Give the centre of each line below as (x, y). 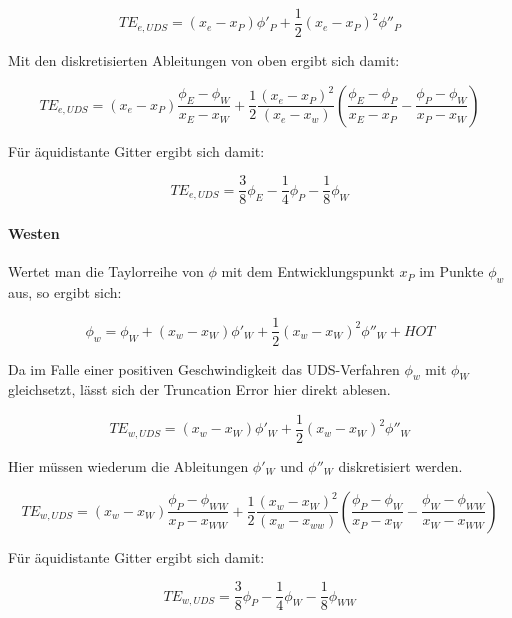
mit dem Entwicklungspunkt (308, 271)
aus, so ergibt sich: (65, 291)
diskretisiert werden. (400, 466)
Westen (34, 232)
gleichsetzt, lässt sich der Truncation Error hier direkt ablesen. (199, 389)
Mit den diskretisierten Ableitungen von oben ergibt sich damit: (204, 60)
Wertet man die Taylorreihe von (106, 271)
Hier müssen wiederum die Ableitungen (128, 466)
